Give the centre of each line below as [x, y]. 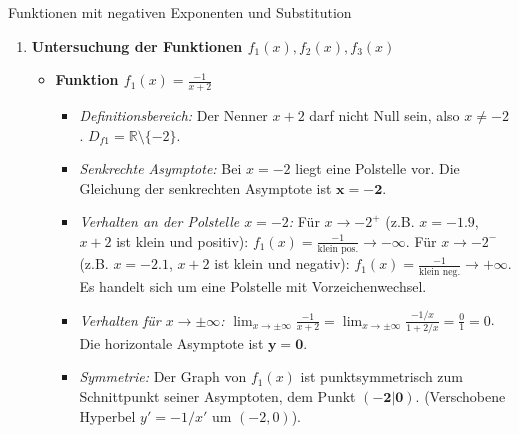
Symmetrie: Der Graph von [163, 376]
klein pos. [338, 249]
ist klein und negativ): [282, 263]
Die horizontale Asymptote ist [171, 342]
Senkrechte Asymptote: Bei [160, 168]
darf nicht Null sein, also [384, 115]
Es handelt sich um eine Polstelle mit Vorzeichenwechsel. [253, 285]
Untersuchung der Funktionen [137, 45]
